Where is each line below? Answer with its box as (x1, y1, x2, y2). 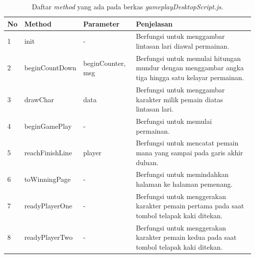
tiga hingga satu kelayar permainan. (136, 72, 244, 83)
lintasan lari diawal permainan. (136, 41, 229, 51)
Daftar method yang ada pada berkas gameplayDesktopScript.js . (32, 1, 223, 11)
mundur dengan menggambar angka (136, 62, 244, 73)
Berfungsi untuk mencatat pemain (136, 138, 239, 148)
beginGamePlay (24, 120, 72, 131)
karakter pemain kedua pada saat (136, 232, 237, 242)
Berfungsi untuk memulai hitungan (136, 53, 241, 63)
